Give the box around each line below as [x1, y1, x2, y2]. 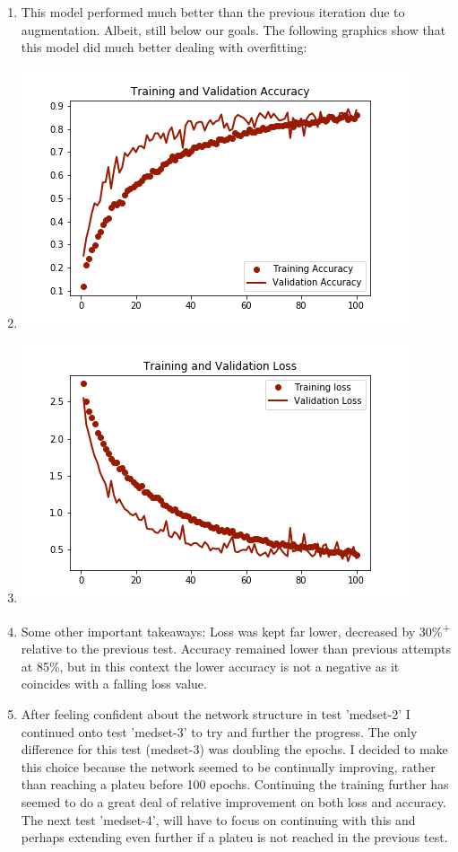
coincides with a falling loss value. [21, 674, 207, 693]
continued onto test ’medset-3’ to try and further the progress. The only [21, 722, 418, 741]
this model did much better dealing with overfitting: [21, 38, 307, 57]
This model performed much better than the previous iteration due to [21, 3, 405, 21]
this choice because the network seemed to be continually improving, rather [21, 757, 436, 776]
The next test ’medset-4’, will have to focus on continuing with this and [21, 810, 416, 829]
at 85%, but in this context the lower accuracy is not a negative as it [21, 656, 400, 675]
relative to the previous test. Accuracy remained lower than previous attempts [21, 639, 452, 658]
